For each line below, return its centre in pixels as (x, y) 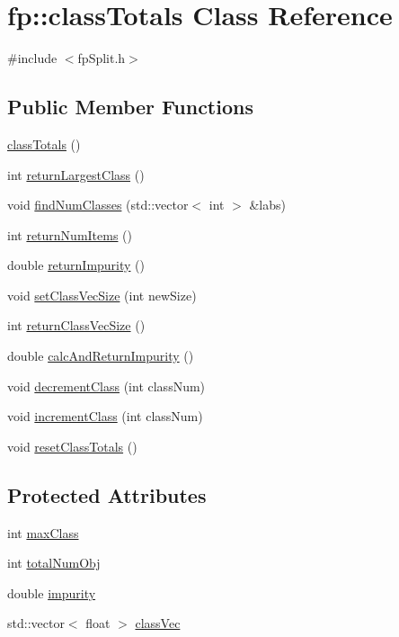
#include (32, 58)
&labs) (267, 205)
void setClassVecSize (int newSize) (102, 295)
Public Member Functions (130, 107)
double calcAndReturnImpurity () (101, 356)
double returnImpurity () (76, 265)
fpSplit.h (102, 58)
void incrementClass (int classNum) (105, 416)
